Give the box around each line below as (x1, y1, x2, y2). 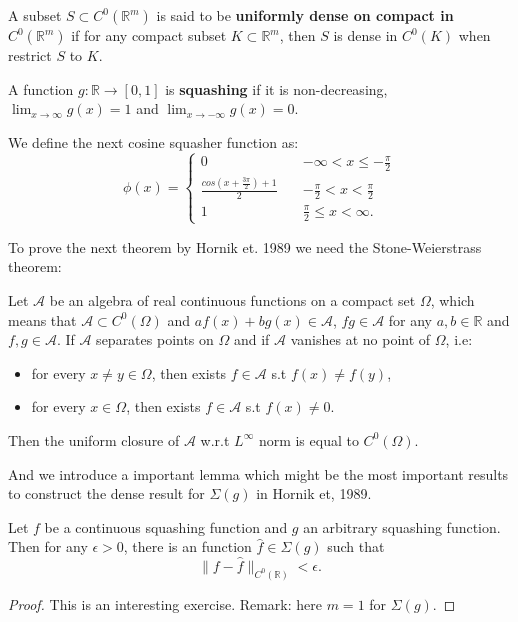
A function (8, 78, 74, 99)
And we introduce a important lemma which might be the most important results (8, 463, 509, 484)
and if (233, 329, 270, 350)
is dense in (333, 25, 398, 45)
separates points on (96, 329, 214, 350)
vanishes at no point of (290, 329, 431, 350)
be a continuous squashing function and (44, 516, 288, 537)
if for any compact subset (71, 25, 227, 45)
